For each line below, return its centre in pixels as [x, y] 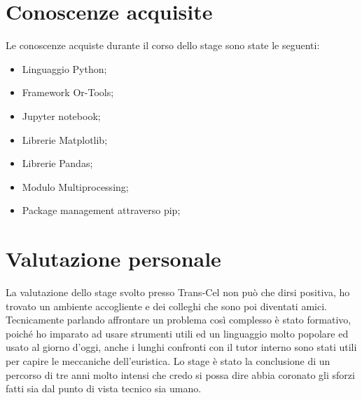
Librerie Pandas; [57, 163]
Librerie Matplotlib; [65, 139]
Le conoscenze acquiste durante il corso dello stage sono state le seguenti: [163, 45]
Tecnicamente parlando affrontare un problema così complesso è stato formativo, [179, 320]
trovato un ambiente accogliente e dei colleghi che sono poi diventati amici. [166, 306]
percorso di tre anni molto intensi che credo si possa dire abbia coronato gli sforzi [180, 374]
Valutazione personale [113, 259]
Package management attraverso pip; [101, 210]
